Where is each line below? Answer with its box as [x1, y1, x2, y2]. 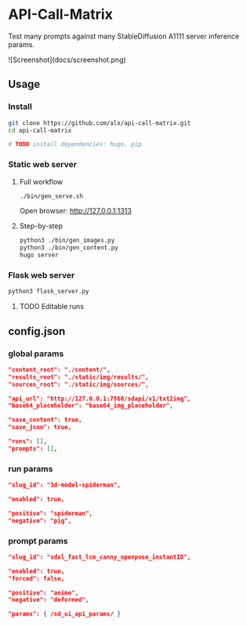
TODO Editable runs [19, 302, 85, 311]
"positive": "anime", [8, 588, 79, 597]
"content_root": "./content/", [8, 366, 111, 373]
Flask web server [8, 269, 75, 280]
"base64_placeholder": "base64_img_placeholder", [8, 402, 174, 409]
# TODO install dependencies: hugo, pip [8, 140, 143, 148]
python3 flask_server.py [8, 288, 89, 296]
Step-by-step [19, 221, 64, 231]
